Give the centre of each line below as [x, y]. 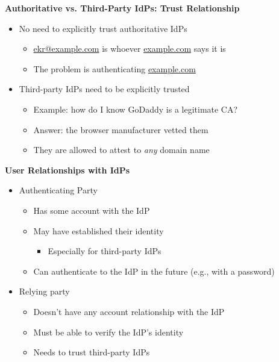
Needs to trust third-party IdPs [92, 352]
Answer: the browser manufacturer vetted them [121, 129]
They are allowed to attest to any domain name [121, 150]
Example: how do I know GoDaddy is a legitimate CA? [136, 109]
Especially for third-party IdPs [105, 251]
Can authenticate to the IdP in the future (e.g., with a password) [154, 271]
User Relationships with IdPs [67, 170]
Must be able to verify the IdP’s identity [108, 332]
